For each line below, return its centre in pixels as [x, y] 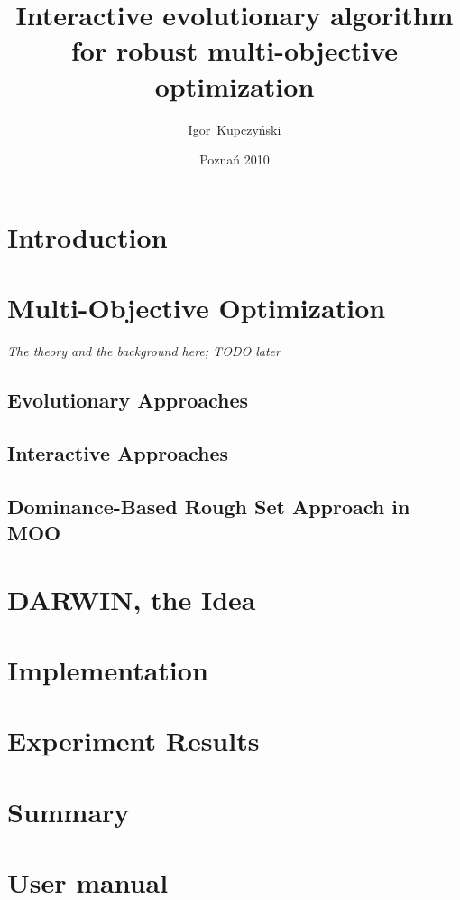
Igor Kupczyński [235, 129]
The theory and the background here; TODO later [144, 351]
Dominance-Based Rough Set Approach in [209, 506]
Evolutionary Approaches [128, 399]
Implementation [108, 669]
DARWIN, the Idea [132, 599]
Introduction [87, 236]
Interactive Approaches [118, 452]
